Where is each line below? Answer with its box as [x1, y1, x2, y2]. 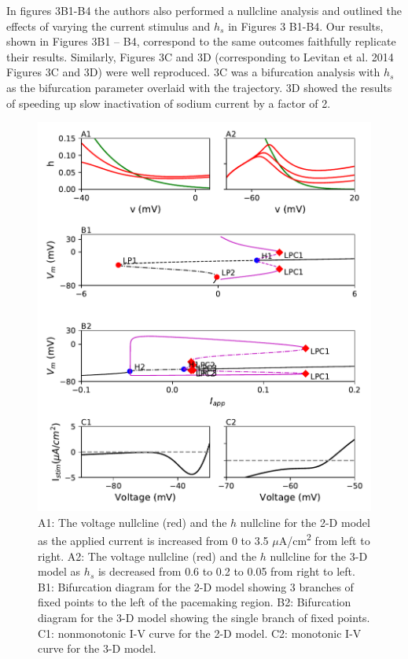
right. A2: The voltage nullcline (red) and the [38, 547, 257, 564]
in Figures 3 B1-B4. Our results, [228, 17, 384, 34]
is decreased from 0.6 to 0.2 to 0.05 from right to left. [97, 563, 355, 580]
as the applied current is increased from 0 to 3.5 [38, 532, 269, 549]
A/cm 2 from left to [278, 530, 370, 549]
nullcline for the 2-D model [240, 514, 370, 530]
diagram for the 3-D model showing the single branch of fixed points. [38, 609, 370, 626]
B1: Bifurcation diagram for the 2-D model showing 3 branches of [38, 578, 354, 595]
